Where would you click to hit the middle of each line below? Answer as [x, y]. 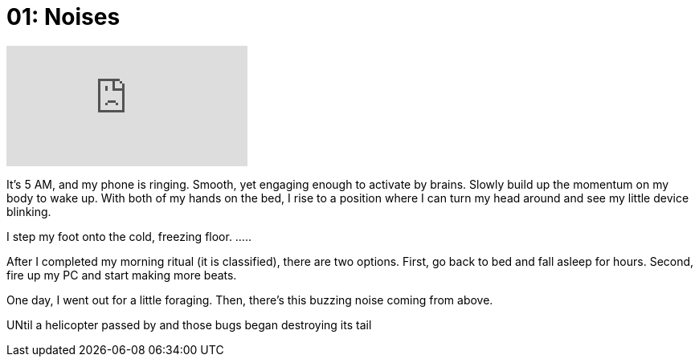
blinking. [29, 211]
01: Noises [63, 17]
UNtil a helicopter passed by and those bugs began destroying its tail [189, 324]
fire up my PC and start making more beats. [122, 275]
